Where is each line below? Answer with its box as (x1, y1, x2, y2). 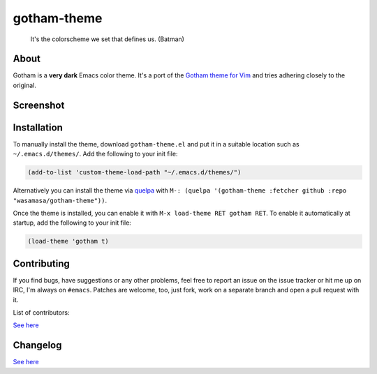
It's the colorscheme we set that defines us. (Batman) (30, 35, 185, 43)
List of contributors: (13, 308, 70, 317)
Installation (13, 121, 63, 133)
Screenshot (13, 99, 65, 111)
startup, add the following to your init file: (13, 218, 132, 227)
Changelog (13, 339, 62, 352)
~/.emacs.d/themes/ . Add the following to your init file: (13, 150, 178, 158)
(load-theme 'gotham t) (27, 237, 110, 246)
